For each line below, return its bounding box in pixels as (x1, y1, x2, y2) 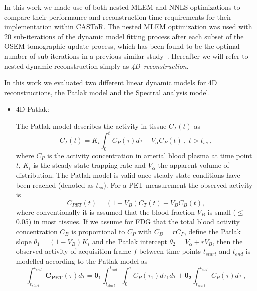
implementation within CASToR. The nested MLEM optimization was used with (4, 21, 252, 32)
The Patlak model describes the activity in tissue (16, 120, 167, 131)
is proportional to (71, 226, 125, 236)
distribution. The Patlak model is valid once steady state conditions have (16, 170, 240, 180)
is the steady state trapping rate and (33, 160, 146, 170)
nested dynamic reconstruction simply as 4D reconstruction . (4, 60, 189, 71)
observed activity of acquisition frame (16, 246, 131, 256)
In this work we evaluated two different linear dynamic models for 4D (4, 77, 217, 88)
